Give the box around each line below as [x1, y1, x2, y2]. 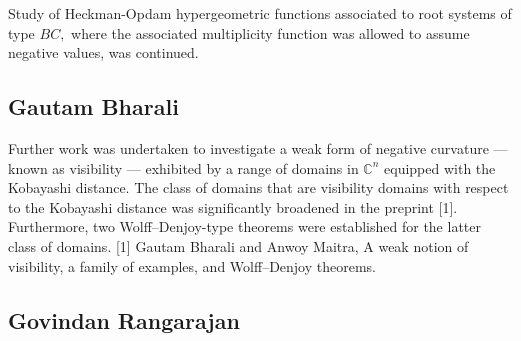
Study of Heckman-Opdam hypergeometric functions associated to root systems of [8, 3, 512, 23]
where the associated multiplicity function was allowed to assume [71, 22, 470, 43]
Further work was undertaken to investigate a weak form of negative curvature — [8, 137, 508, 158]
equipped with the [384, 157, 496, 178]
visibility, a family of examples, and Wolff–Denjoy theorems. [8, 255, 376, 276]
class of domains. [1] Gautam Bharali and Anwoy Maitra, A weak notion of [8, 235, 469, 256]
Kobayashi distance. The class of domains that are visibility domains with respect [8, 177, 509, 198]
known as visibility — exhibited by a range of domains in [8, 157, 359, 178]
